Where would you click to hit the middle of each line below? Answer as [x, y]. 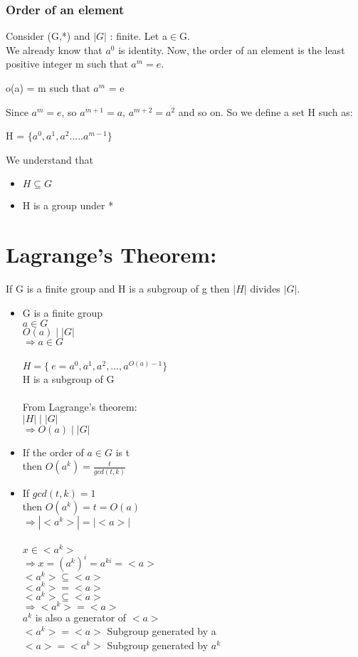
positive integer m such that [67, 64]
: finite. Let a [138, 36]
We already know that [54, 49]
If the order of [53, 452]
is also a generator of [81, 617]
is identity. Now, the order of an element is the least [232, 49]
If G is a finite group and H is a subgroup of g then [118, 289]
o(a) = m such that [48, 88]
